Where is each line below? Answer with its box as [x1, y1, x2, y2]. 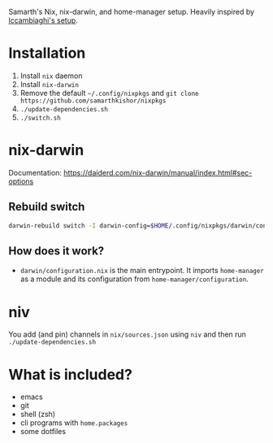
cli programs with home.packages [19, 418, 128, 428]
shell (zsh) [19, 410, 55, 419]
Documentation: [8, 167, 63, 177]
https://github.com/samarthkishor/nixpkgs [19, 97, 167, 105]
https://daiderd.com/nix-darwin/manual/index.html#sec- [63, 167, 253, 177]
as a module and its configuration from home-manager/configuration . [19, 274, 249, 284]
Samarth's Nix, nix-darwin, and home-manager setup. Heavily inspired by [8, 7, 254, 16]
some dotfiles [19, 427, 67, 436]
